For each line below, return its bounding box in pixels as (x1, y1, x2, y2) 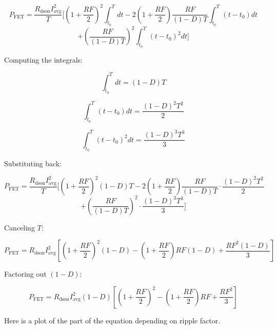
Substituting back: (4, 158, 62, 169)
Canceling (4, 222, 35, 233)
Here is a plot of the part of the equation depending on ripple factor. (4, 315, 221, 325)
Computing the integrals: (4, 54, 83, 65)
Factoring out (4, 268, 47, 279)
